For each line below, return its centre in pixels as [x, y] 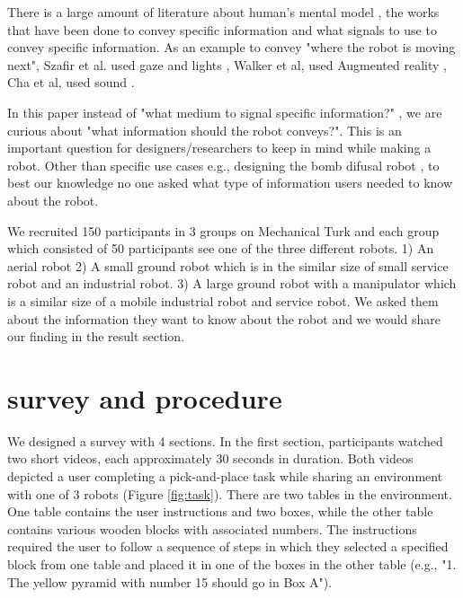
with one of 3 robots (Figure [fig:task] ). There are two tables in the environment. [230, 493]
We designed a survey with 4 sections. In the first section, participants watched [225, 440]
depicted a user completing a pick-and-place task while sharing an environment [225, 476]
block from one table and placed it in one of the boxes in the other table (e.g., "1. [232, 563]
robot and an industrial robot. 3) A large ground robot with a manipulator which [232, 283]
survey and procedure [145, 397]
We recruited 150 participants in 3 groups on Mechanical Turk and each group [223, 230]
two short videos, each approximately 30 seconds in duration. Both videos [210, 458]
